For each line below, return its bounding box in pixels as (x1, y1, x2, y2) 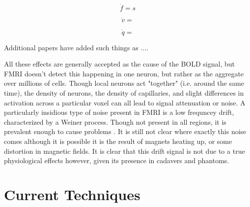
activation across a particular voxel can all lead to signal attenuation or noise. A (4, 97, 246, 107)
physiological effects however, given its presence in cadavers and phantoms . (4, 155, 229, 166)
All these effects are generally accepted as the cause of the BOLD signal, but (4, 59, 235, 69)
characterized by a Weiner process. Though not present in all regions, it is (4, 116, 226, 127)
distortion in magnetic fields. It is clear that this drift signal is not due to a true (4, 145, 245, 156)
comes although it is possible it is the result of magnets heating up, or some (4, 136, 232, 146)
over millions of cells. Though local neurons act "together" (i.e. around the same (4, 78, 244, 88)
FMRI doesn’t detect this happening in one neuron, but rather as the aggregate (4, 68, 244, 78)
